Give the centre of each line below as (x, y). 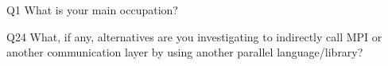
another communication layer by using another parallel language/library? (185, 52)
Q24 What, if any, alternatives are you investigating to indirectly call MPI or (194, 36)
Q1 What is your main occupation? (92, 10)
